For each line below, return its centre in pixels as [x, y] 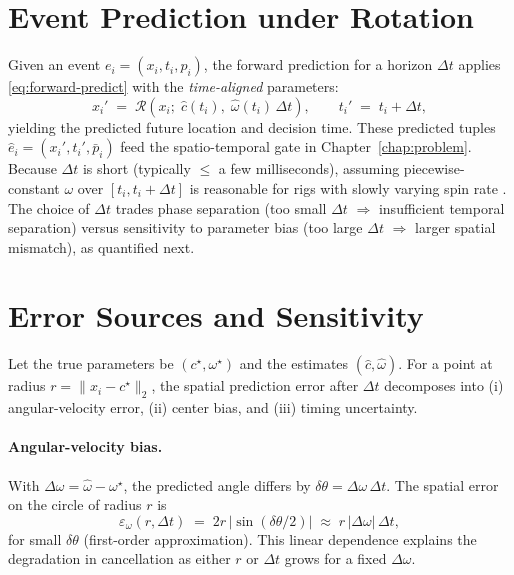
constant [34, 187]
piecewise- [434, 168]
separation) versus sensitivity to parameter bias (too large [185, 227]
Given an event [54, 64]
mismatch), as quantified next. [101, 246]
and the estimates [294, 363]
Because [32, 168]
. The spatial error [442, 484]
